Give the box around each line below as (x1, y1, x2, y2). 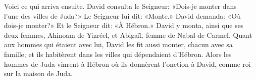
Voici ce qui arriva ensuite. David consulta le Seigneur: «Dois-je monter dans (4, 1, 237, 11)
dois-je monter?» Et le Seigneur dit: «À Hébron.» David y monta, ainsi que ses (4, 20, 244, 30)
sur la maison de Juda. (4, 68, 73, 79)
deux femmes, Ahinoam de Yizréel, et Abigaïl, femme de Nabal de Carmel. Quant (4, 29, 253, 40)
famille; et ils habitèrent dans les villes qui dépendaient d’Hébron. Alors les (4, 49, 232, 59)
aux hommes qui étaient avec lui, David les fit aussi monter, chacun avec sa (4, 39, 233, 50)
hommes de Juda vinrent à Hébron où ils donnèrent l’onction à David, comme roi (4, 58, 251, 69)
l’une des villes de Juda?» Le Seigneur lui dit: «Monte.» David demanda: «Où (4, 10, 241, 21)
